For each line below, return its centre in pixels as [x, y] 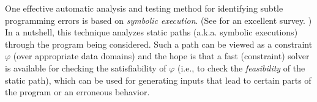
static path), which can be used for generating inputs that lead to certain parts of [158, 80]
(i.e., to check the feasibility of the [241, 67]
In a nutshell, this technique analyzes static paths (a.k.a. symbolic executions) [151, 32]
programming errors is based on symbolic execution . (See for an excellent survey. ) [158, 20]
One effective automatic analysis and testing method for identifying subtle [144, 8]
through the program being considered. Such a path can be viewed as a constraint [159, 44]
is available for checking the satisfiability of [86, 67]
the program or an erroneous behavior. [77, 92]
